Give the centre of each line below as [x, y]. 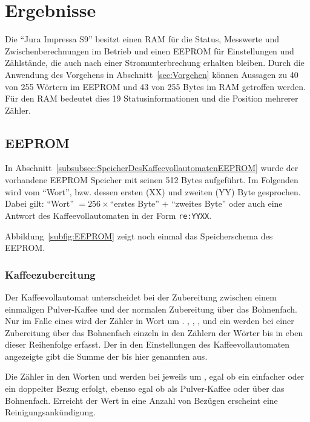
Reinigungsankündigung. [51, 412]
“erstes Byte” [134, 203]
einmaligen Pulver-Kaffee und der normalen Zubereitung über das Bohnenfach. [151, 309]
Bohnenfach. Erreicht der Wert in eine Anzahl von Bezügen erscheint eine [141, 400]
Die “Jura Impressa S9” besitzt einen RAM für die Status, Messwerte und [142, 39]
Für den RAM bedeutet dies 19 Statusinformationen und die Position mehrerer [152, 98]
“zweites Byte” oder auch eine [227, 203]
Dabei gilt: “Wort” [39, 203]
